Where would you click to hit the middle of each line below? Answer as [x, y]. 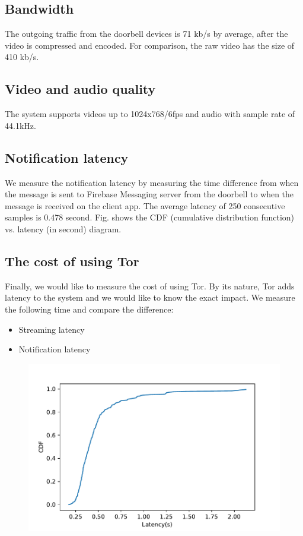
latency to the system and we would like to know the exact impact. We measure [150, 297]
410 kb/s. [22, 57]
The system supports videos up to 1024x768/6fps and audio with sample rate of [150, 114]
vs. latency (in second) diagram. [63, 228]
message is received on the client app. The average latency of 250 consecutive [145, 205]
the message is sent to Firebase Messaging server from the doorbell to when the [149, 194]
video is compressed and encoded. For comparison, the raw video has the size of [150, 45]
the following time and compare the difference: [89, 309]
